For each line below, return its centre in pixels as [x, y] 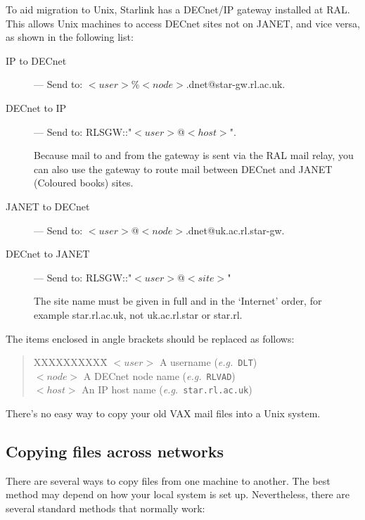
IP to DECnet [36, 60]
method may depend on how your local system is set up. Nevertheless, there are [178, 494]
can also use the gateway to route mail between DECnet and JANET [183, 169]
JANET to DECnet [48, 206]
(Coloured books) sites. [84, 183]
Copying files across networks [115, 451]
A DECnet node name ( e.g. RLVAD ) [159, 375]
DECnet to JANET [48, 254]
